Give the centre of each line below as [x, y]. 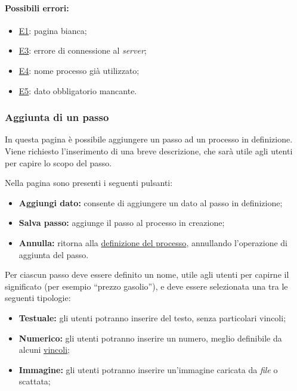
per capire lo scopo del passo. [58, 162]
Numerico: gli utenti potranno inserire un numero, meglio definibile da [150, 338]
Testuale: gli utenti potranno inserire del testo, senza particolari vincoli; [152, 317]
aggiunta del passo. [54, 254]
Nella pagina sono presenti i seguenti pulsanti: [89, 183]
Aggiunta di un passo [57, 117]
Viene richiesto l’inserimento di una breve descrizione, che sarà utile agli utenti [149, 150]
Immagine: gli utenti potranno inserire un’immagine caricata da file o [148, 369]
